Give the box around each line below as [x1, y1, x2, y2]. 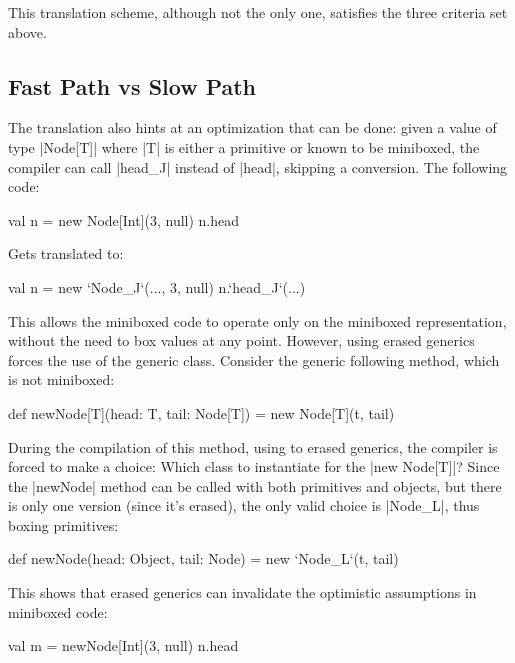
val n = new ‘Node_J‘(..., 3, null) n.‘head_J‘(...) [8, 276, 306, 297]
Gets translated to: [8, 243, 124, 264]
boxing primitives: [8, 514, 119, 535]
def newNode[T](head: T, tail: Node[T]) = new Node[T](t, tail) [8, 402, 395, 423]
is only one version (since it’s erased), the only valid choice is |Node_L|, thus [8, 495, 480, 516]
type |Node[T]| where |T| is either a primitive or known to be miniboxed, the [8, 136, 480, 157]
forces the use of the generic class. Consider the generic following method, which [8, 349, 500, 370]
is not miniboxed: [8, 369, 115, 390]
